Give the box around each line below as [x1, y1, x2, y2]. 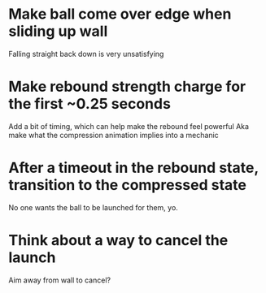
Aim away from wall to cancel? [8, 275, 111, 285]
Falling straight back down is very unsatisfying [8, 49, 164, 58]
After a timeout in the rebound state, [8, 159, 259, 177]
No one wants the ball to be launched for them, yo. [8, 202, 179, 212]
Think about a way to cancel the [8, 231, 229, 249]
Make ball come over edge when [8, 5, 232, 24]
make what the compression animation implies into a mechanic [8, 130, 220, 140]
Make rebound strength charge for [8, 78, 246, 96]
